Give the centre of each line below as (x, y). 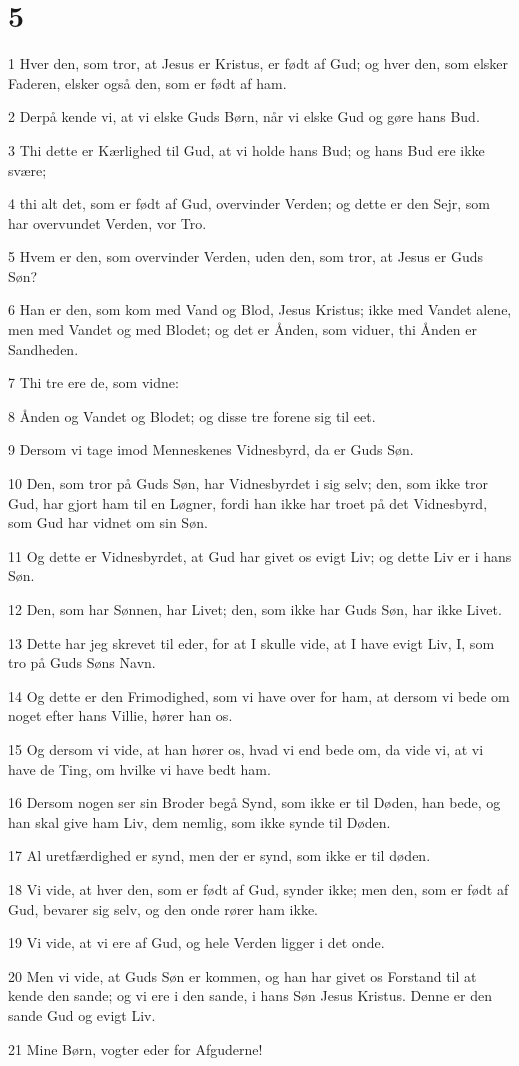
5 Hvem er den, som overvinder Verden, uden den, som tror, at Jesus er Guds (245, 256)
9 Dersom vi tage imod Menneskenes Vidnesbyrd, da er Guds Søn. (211, 449)
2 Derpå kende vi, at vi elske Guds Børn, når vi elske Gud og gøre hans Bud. (244, 116)
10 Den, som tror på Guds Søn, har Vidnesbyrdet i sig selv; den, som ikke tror (248, 483)
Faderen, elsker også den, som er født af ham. (147, 82)
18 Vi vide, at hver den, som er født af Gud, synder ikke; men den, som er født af (258, 888)
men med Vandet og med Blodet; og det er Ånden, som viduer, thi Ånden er (242, 329)
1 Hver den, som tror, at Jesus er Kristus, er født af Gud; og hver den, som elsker (258, 63)
